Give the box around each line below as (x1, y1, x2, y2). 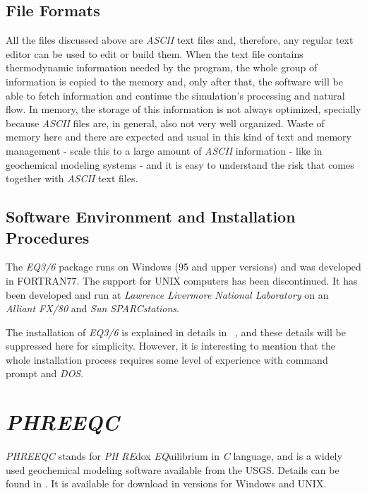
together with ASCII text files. (6, 171, 138, 186)
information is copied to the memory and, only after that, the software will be (6, 73, 343, 88)
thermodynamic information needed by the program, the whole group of (6, 60, 318, 75)
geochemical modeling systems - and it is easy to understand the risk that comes (6, 157, 354, 172)
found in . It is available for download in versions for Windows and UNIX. (6, 476, 327, 491)
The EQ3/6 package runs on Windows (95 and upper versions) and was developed (6, 259, 361, 274)
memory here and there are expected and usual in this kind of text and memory (6, 129, 351, 144)
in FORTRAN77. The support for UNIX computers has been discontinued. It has (6, 273, 358, 287)
